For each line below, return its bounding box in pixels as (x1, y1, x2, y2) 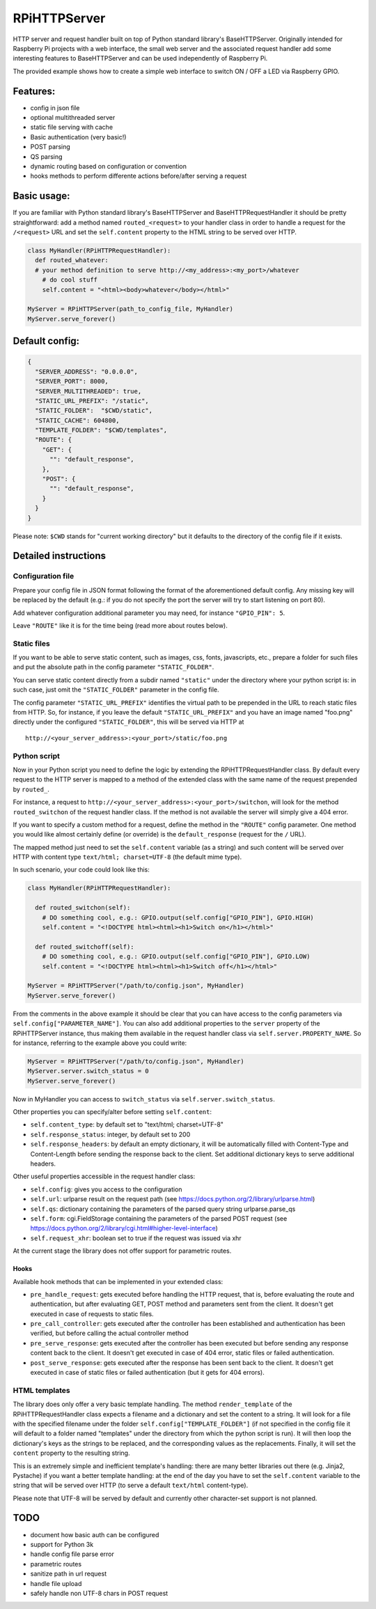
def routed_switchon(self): (35, 903, 131, 912)
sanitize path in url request (30, 1569, 107, 1578)
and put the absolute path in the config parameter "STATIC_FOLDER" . (13, 663, 214, 671)
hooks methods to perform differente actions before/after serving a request (30, 171, 247, 181)
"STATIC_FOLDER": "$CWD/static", (35, 406, 153, 415)
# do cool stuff (42, 276, 97, 284)
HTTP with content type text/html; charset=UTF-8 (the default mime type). (13, 853, 242, 861)
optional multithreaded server (30, 114, 116, 122)
